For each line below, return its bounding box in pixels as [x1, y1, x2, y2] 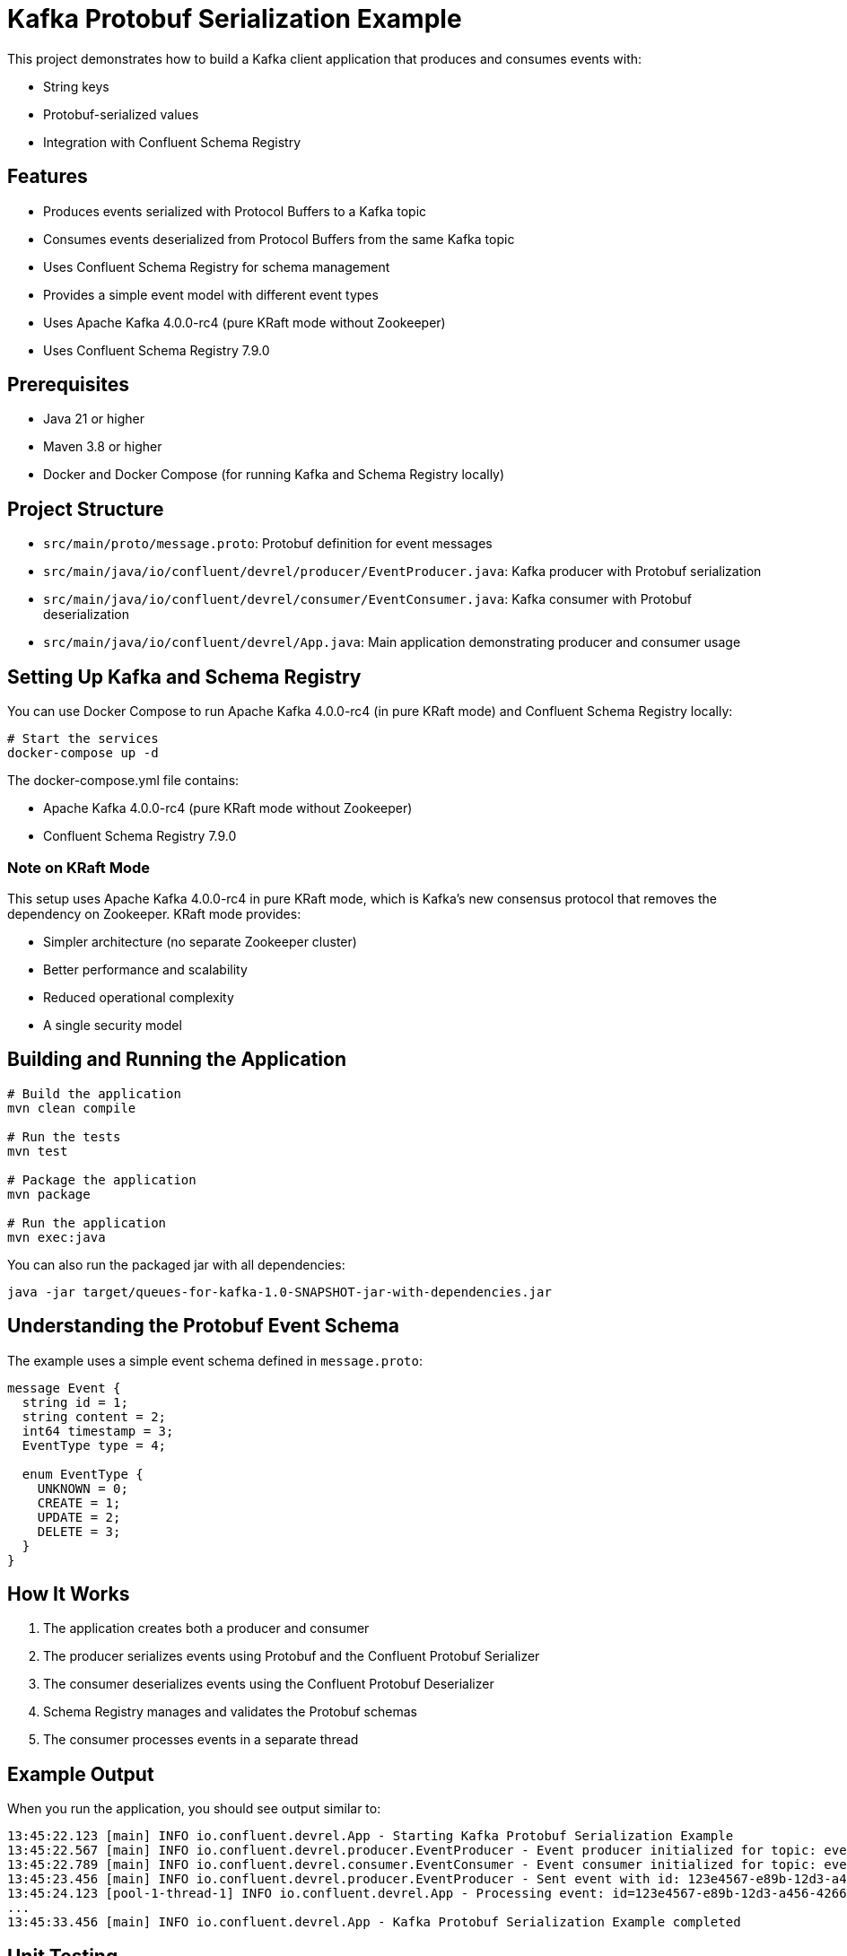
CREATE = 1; [37, 1495, 121, 1510]
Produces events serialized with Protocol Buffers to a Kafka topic [43, 203, 427, 219]
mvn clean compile [7, 1100, 136, 1115]
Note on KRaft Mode [7, 858, 151, 877]
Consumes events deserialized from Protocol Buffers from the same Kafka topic [43, 231, 515, 247]
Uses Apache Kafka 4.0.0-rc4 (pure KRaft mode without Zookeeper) [43, 314, 446, 330]
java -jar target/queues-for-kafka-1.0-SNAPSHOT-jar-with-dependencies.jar [7, 1284, 552, 1299]
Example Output [7, 1762, 154, 1786]
